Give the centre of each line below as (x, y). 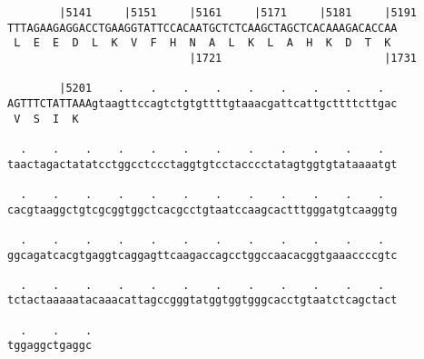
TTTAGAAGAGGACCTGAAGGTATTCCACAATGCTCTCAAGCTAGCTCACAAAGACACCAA (202, 28)
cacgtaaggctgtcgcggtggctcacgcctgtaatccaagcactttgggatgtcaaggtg (202, 209)
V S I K (46, 119)
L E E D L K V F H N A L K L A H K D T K (202, 43)
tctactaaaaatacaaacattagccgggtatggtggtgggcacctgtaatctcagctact (202, 300)
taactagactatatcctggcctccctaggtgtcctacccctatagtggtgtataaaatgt (202, 164)
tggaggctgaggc (50, 346)
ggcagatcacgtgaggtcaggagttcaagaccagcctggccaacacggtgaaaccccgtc (202, 255)
